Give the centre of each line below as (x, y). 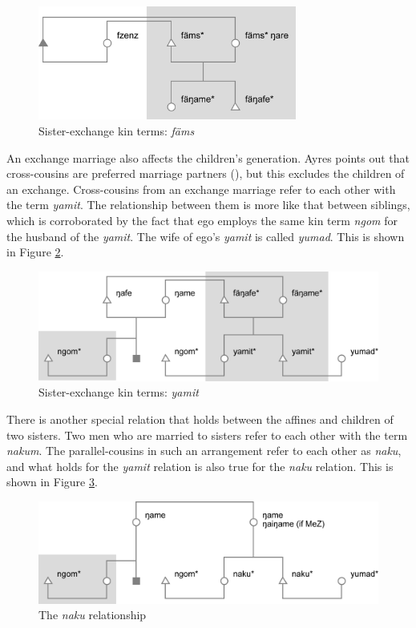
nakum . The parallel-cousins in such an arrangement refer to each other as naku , (204, 451)
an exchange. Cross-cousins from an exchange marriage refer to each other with (201, 189)
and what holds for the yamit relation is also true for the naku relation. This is (200, 466)
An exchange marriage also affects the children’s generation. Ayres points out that (208, 157)
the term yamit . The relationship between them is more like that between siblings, (208, 205)
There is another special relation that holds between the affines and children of (200, 419)
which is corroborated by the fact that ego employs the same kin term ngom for (202, 221)
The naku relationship (93, 615)
